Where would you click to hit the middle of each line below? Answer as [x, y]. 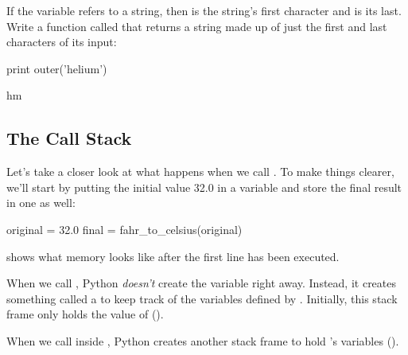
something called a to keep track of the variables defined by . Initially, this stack [202, 298]
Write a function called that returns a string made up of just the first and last [197, 26]
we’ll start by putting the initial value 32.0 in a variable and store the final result [204, 187]
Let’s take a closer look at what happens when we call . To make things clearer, [200, 172]
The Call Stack [69, 138]
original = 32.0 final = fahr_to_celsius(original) [124, 229]
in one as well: [41, 203]
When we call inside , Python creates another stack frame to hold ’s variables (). [203, 340]
